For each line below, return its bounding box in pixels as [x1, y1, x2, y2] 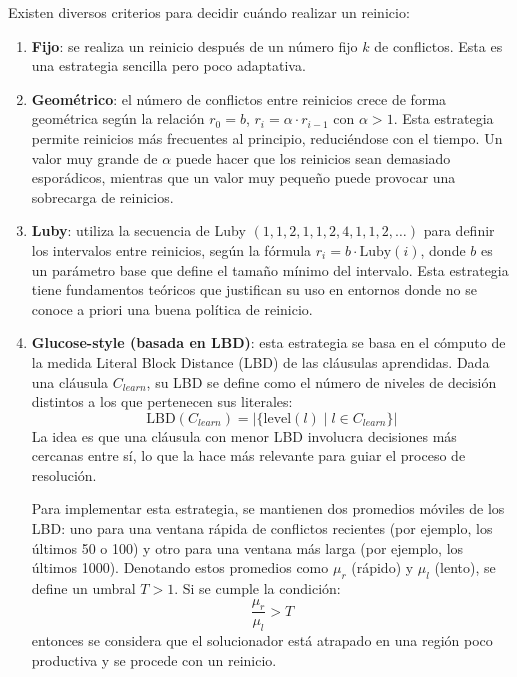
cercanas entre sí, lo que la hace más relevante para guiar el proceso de [31, 445, 466, 466]
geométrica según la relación [31, 108, 205, 129]
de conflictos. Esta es [374, 35, 503, 56]
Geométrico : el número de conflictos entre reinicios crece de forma [31, 88, 447, 109]
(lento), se [434, 557, 496, 578]
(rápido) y [351, 557, 414, 578]
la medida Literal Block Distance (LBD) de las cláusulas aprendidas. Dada [31, 351, 490, 372]
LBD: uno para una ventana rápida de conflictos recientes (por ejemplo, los [31, 518, 493, 539]
